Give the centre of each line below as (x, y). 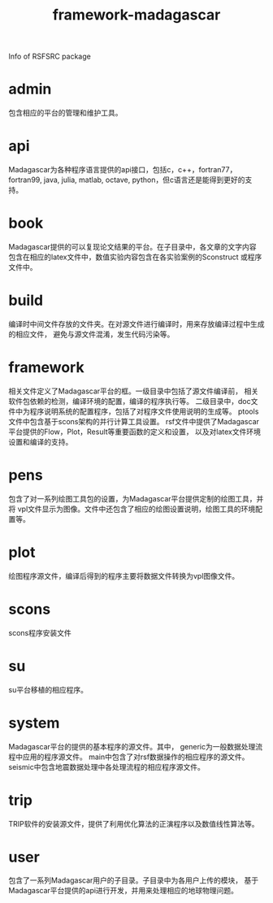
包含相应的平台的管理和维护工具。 (65, 113)
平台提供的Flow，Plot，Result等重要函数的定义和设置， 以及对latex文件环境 (135, 432)
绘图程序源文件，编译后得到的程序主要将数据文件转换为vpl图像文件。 (124, 575)
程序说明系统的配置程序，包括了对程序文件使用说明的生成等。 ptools (144, 411)
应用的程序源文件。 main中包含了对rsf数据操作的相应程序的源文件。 (136, 757)
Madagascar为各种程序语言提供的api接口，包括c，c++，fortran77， (123, 170)
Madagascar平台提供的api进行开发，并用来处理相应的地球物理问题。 (123, 891)
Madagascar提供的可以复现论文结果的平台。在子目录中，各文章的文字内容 (133, 247)
